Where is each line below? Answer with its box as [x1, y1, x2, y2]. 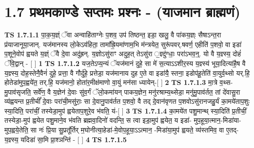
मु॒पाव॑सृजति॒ [4, 86, 31, 97]
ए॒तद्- [226, 125, 239, 135]
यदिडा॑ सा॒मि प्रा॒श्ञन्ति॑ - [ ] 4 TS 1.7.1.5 [20, 134, 127, 144]
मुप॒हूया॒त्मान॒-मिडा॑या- [194, 115, 241, 125]
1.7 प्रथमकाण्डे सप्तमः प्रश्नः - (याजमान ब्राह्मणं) [4, 1, 241, 21]
